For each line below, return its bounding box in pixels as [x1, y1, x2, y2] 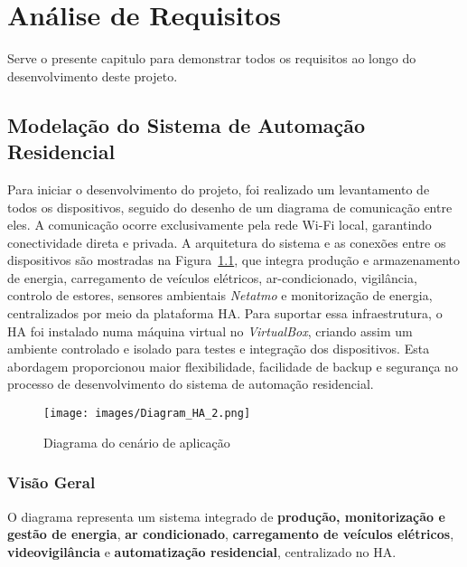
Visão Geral [7, 471, 96, 494]
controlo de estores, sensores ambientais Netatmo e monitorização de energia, [7, 286, 433, 305]
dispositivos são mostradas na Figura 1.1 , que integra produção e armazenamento [7, 250, 460, 269]
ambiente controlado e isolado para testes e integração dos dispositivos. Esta [7, 339, 430, 358]
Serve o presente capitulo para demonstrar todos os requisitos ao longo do [7, 49, 416, 68]
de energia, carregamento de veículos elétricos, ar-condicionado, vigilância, [7, 268, 417, 287]
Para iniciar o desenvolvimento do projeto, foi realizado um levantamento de [7, 179, 430, 198]
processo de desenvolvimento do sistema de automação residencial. [7, 374, 374, 393]
